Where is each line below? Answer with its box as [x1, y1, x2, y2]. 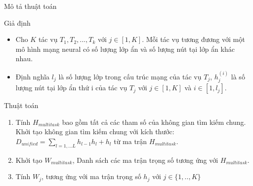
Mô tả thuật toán [4, 1, 57, 11]
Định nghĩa [15, 71, 50, 81]
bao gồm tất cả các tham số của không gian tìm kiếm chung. [62, 116, 246, 127]
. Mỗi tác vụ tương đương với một [142, 34, 245, 44]
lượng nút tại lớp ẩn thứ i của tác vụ [15, 82, 127, 93]
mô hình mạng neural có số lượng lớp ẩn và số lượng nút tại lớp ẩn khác [15, 43, 235, 54]
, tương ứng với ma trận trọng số [42, 171, 141, 182]
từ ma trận [114, 136, 147, 146]
